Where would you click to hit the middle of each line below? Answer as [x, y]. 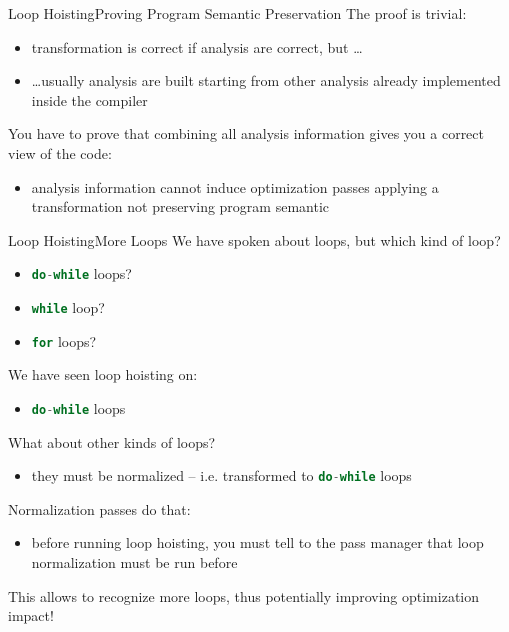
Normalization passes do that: [99, 508]
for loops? [64, 340]
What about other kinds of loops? [112, 441]
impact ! [31, 615]
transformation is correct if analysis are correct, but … [197, 46]
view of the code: [60, 152]
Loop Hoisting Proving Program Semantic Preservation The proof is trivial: [237, 13]
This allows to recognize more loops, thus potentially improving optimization [243, 595]
